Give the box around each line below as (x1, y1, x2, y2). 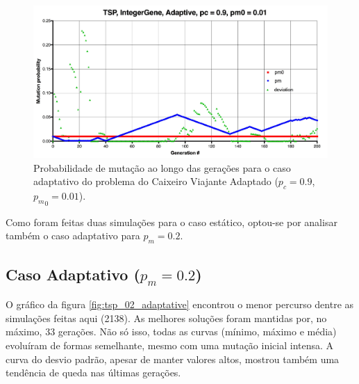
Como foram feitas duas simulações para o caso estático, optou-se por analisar (6, 214, 337, 229)
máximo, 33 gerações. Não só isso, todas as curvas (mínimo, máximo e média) (6, 324, 337, 339)
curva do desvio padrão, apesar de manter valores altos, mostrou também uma (6, 351, 340, 366)
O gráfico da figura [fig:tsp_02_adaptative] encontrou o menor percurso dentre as (6, 297, 354, 312)
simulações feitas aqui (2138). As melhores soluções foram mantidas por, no (6, 310, 327, 325)
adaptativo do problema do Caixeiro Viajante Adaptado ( (33, 174, 278, 189)
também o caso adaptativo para (6, 228, 140, 243)
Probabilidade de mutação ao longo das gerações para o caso (33, 160, 291, 175)
